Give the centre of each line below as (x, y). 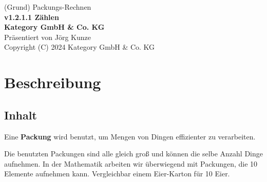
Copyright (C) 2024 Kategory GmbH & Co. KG (80, 47)
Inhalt (21, 115)
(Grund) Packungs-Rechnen (48, 7)
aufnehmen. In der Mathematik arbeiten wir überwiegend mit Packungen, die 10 (131, 163)
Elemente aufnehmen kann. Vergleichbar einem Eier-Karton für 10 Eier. (117, 174)
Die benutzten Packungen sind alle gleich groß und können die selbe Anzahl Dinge (134, 154)
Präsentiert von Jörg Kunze (47, 37)
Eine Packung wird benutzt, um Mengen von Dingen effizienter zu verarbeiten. (130, 136)
